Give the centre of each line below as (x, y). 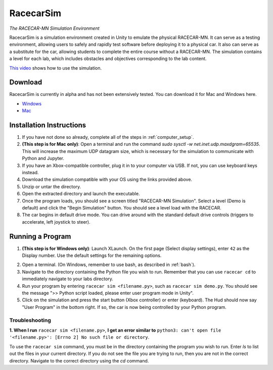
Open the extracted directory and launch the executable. (81, 194)
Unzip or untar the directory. (51, 186)
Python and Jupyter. (43, 158)
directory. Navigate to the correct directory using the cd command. (79, 360)
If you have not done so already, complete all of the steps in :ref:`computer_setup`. (108, 137)
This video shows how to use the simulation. (56, 68)
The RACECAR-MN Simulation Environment (54, 28)
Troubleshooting (30, 320)
